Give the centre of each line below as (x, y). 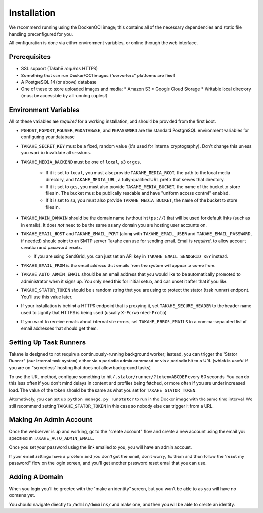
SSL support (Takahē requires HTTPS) (60, 69)
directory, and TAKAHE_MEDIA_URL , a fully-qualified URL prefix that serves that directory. (135, 180)
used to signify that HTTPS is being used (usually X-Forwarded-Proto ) (94, 313)
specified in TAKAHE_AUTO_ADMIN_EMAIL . (52, 438)
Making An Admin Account (51, 420)
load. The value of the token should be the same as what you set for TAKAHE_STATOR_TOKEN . (103, 390)
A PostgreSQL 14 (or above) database (59, 82)
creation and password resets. (52, 247)
